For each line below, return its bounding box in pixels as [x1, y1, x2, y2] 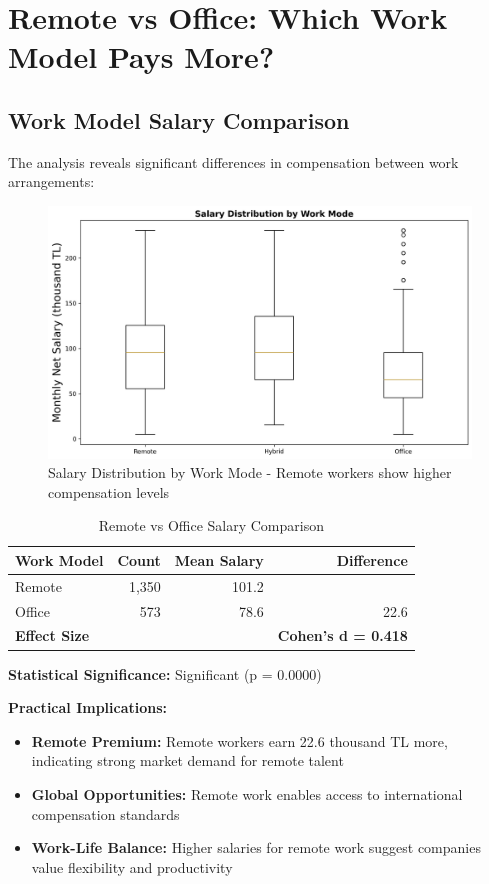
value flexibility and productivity [31, 856, 233, 877]
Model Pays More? [8, 36, 275, 77]
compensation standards [31, 803, 180, 824]
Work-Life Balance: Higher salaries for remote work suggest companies [31, 837, 481, 858]
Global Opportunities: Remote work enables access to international [31, 783, 463, 804]
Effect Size [15, 625, 90, 646]
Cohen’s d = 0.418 [277, 625, 408, 646]
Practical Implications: [8, 697, 168, 718]
